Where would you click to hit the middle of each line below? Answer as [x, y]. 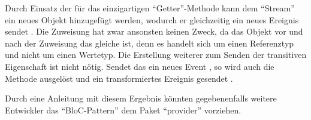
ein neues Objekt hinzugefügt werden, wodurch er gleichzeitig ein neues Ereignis [152, 19]
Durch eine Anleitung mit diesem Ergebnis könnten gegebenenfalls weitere [141, 98]
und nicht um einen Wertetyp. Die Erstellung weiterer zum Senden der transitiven [156, 55]
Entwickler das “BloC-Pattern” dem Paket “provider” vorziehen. [123, 110]
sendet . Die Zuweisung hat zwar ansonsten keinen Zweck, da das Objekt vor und [154, 31]
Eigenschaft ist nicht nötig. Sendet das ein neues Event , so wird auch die [140, 66]
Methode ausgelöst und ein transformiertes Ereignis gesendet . [119, 78]
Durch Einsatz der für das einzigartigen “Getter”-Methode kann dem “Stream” [150, 8]
